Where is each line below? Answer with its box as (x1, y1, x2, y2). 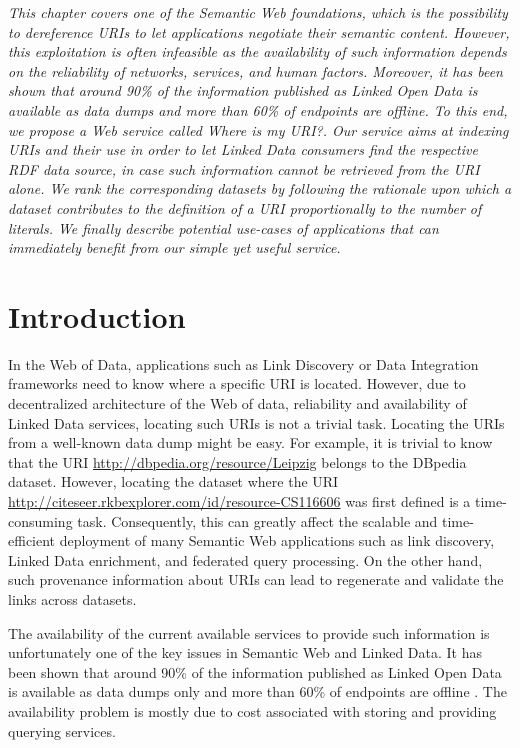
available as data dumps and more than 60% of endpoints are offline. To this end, (8, 99, 508, 120)
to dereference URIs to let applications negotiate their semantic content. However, (8, 21, 510, 42)
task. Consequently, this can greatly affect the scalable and (77, 510, 438, 531)
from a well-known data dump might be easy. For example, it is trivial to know (8, 432, 493, 453)
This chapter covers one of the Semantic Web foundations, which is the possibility (8, 2, 508, 22)
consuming (8, 510, 73, 531)
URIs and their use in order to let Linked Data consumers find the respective (8, 139, 478, 160)
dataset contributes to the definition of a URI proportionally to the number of (8, 197, 482, 218)
